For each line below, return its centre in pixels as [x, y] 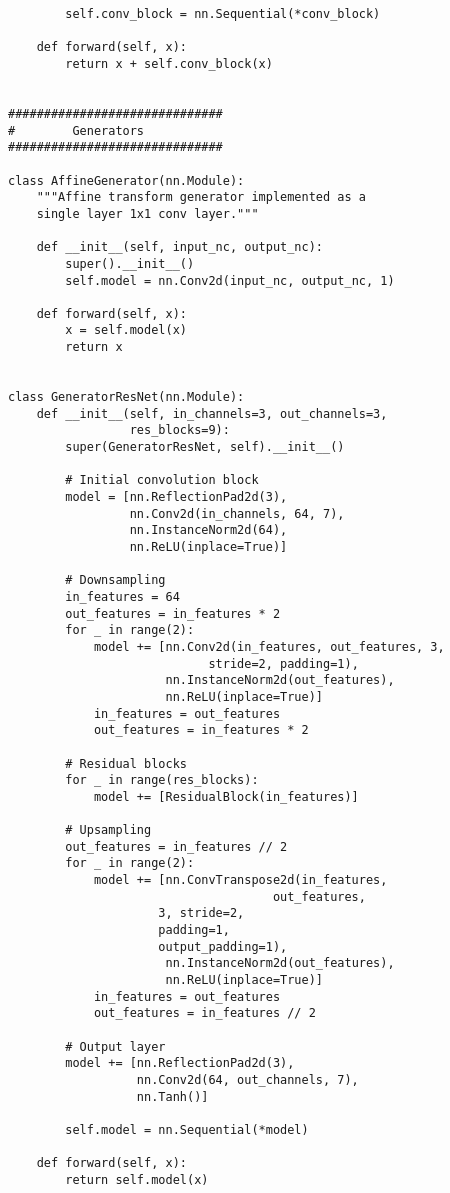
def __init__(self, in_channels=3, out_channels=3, [212, 413]
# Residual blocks [126, 763]
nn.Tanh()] [172, 1096]
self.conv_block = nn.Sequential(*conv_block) [223, 14]
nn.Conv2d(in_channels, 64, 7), [237, 513]
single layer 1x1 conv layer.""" [147, 213]
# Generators [76, 130]
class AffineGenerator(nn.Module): [126, 180]
